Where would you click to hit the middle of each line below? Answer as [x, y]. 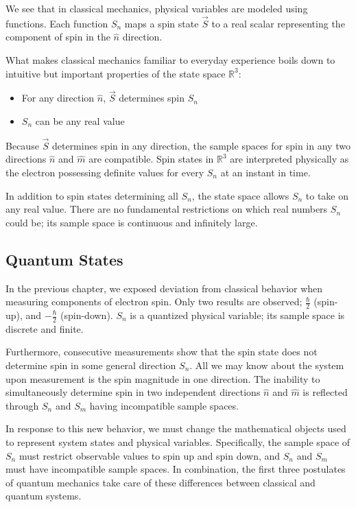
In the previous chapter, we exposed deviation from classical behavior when [164, 288]
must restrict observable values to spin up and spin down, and [150, 455]
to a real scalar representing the [278, 23]
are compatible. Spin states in [151, 159]
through [22, 405]
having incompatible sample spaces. [164, 405]
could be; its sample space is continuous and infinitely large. [132, 222]
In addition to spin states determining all [92, 195]
